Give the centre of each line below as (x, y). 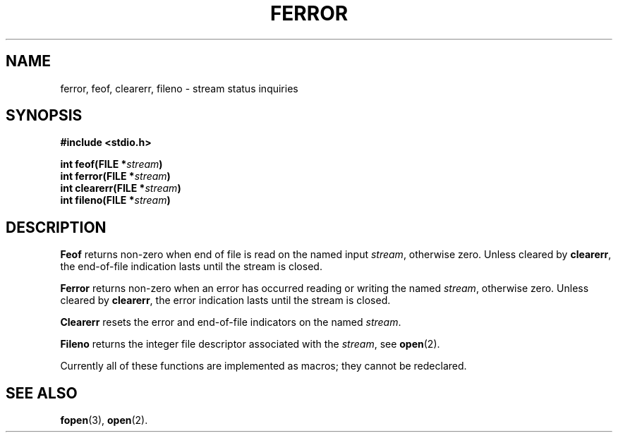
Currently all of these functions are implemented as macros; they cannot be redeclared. (263, 366)
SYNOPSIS (44, 116)
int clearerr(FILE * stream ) (121, 188)
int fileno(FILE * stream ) (115, 200)
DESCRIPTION (56, 227)
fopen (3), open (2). (104, 420)
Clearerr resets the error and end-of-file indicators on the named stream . (231, 322)
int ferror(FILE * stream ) (115, 176)
